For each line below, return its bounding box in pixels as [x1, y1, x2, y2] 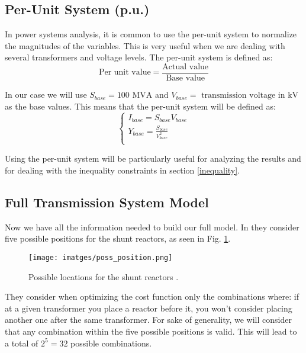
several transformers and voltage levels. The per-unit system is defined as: [5, 51, 273, 63]
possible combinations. [70, 336, 152, 349]
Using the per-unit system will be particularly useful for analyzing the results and [5, 152, 301, 165]
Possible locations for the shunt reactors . [28, 270, 179, 283]
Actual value [162, 62, 209, 71]
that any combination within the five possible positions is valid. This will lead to [5, 325, 297, 337]
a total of [5, 336, 38, 349]
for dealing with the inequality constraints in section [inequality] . [5, 163, 240, 176]
